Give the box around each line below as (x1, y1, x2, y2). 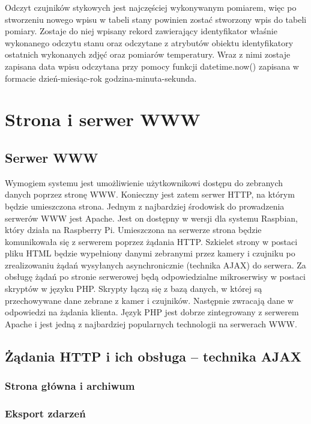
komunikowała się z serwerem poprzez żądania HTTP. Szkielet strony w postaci (5, 235, 298, 247)
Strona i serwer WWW (5, 107, 201, 132)
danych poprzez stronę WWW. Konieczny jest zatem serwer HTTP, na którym (5, 188, 295, 201)
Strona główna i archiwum (5, 378, 135, 393)
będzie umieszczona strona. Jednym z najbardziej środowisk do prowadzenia (5, 199, 285, 212)
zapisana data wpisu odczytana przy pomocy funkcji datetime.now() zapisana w (5, 59, 299, 72)
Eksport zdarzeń (5, 406, 86, 420)
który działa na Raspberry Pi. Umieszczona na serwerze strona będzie (5, 223, 262, 236)
